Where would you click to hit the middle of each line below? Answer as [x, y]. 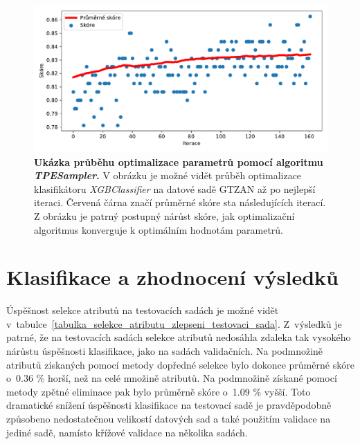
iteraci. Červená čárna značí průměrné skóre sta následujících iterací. [180, 202]
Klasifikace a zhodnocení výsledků [172, 277]
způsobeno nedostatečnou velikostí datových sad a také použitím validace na [169, 419]
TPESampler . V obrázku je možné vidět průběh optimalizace [168, 175]
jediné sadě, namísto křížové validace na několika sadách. [127, 432]
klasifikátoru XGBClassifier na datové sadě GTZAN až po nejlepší [175, 188]
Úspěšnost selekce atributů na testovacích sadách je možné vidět [143, 310]
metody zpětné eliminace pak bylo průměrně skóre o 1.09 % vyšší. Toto [159, 391]
